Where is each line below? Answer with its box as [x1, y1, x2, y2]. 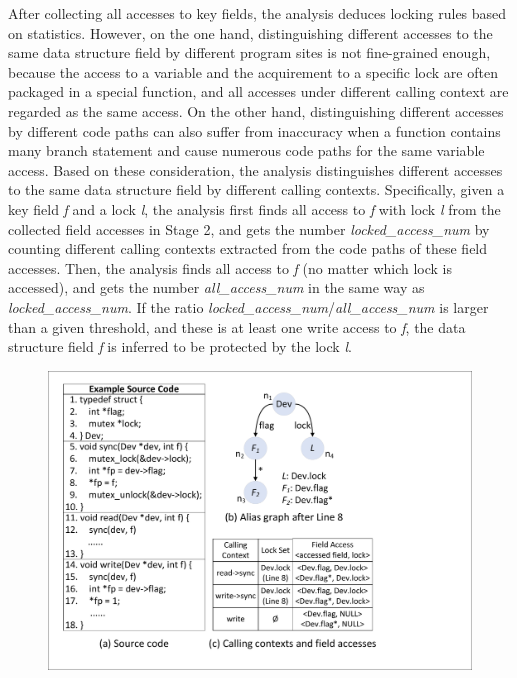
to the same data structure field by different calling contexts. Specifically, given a [8, 179, 505, 200]
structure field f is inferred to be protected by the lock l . [8, 336, 352, 357]
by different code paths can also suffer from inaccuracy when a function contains [8, 120, 501, 141]
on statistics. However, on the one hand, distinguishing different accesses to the [8, 22, 493, 43]
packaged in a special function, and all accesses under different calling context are [8, 81, 509, 102]
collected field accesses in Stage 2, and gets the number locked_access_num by [8, 218, 490, 239]
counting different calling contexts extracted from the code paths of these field [8, 238, 488, 259]
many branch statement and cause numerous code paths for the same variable [8, 140, 485, 161]
